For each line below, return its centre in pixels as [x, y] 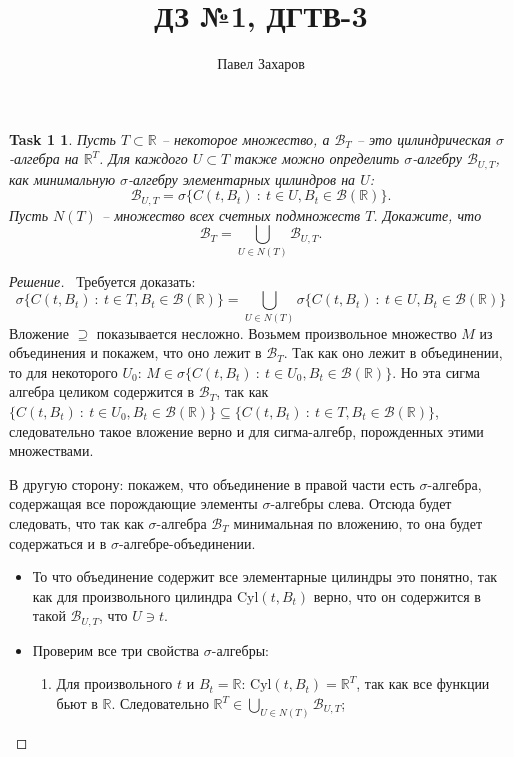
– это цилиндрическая [423, 138]
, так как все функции [423, 683]
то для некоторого [63, 371]
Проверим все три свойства [116, 649]
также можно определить [317, 158]
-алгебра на [44, 158]
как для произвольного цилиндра [132, 595]
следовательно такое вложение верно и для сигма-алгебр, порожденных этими [246, 430]
